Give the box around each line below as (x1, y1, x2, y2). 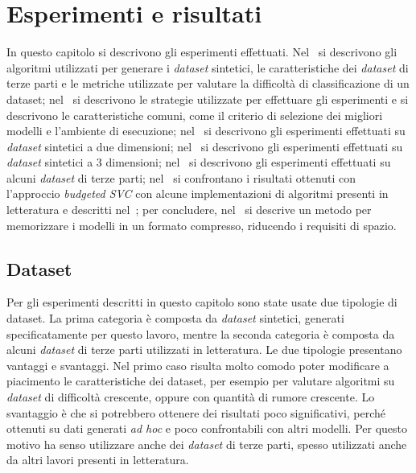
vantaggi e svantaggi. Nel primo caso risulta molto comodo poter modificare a (6, 356, 389, 373)
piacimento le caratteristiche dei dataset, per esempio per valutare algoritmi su (6, 372, 395, 389)
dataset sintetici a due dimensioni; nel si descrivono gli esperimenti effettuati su (6, 138, 403, 154)
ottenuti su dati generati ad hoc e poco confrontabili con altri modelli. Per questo (6, 420, 407, 437)
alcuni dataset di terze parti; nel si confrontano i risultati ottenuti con (6, 169, 356, 186)
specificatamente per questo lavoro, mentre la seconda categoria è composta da (6, 325, 395, 342)
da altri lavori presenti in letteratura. (6, 451, 189, 468)
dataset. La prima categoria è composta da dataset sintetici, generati (6, 310, 344, 327)
